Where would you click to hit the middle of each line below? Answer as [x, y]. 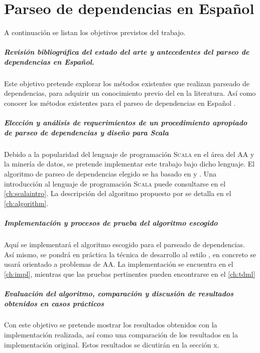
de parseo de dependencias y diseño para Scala [86, 132]
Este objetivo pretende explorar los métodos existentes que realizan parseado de [127, 83]
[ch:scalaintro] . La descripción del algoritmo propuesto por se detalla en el [118, 193]
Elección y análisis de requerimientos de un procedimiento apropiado [126, 123]
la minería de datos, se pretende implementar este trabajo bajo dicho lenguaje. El [129, 164]
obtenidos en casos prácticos [54, 303]
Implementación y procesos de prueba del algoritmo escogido [111, 222]
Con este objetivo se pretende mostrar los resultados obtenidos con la [111, 325]
